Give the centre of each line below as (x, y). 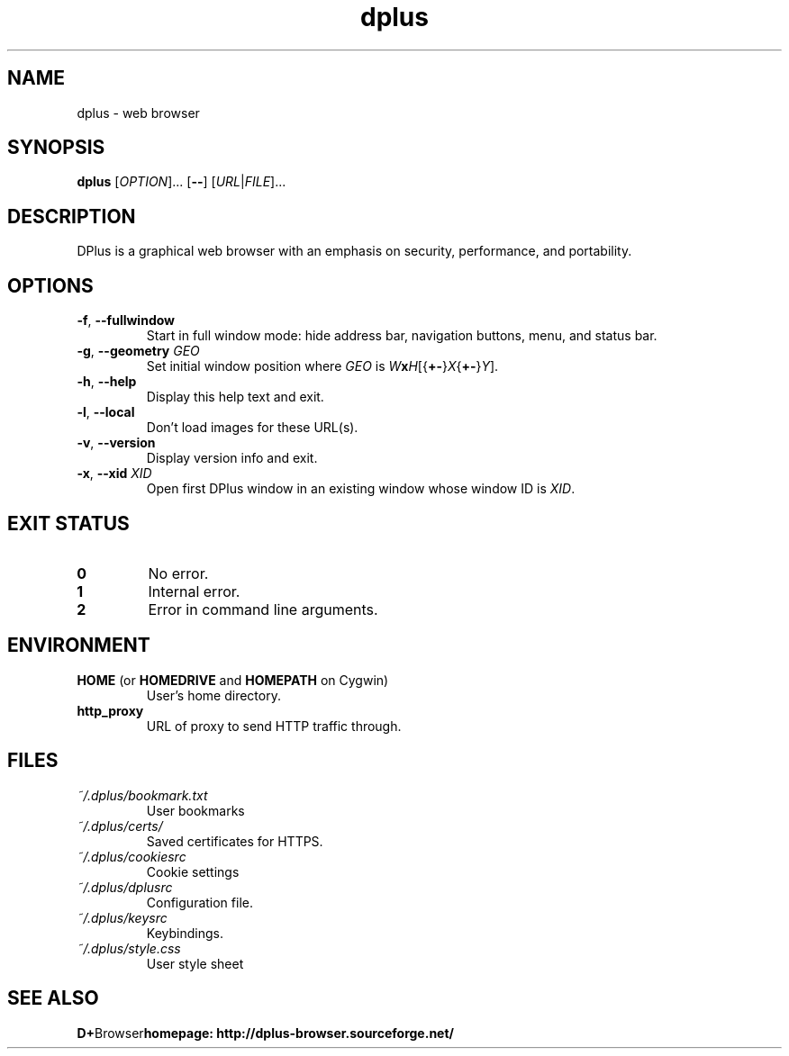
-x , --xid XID (114, 474)
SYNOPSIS (56, 148)
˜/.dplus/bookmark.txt (142, 795)
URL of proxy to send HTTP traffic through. (274, 726)
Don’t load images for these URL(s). (252, 428)
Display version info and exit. (232, 458)
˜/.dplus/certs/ (120, 826)
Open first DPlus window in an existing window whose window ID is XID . (361, 489)
